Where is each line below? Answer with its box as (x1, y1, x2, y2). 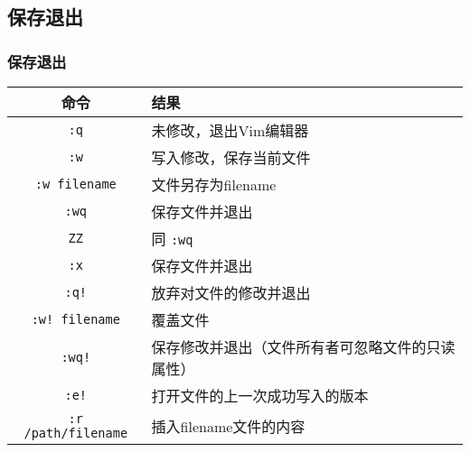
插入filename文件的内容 (151, 416, 305, 437)
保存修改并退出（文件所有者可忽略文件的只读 (151, 337, 456, 357)
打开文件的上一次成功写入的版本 (151, 385, 369, 406)
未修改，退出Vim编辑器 (151, 120, 309, 141)
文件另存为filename (151, 174, 277, 195)
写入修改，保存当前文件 (151, 147, 311, 168)
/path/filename (23, 426, 128, 440)
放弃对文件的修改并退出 (151, 282, 311, 303)
